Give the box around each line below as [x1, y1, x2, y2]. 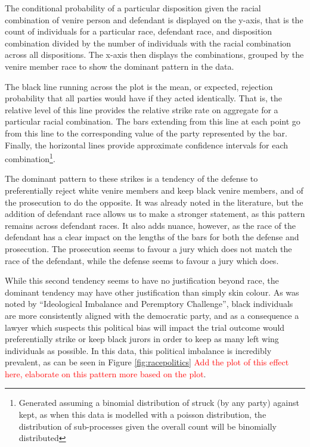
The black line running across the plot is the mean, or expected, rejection [5, 80, 273, 92]
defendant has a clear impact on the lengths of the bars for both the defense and [5, 231, 299, 243]
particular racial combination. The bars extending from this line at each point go [5, 115, 300, 128]
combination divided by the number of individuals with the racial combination [5, 36, 292, 49]
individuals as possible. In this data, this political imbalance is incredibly [5, 344, 272, 356]
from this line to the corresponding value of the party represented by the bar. [5, 126, 287, 139]
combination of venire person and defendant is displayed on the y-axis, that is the [5, 13, 303, 26]
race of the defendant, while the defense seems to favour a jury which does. [5, 254, 279, 266]
